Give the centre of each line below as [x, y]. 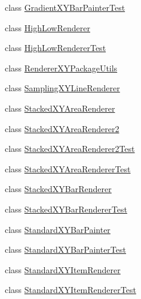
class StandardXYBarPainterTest [65, 249]
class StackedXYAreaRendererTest [68, 168]
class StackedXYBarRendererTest [66, 209]
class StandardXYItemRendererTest [70, 290]
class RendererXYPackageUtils [61, 68]
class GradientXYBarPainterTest [65, 7]
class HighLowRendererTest [56, 48]
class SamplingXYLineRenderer [62, 88]
